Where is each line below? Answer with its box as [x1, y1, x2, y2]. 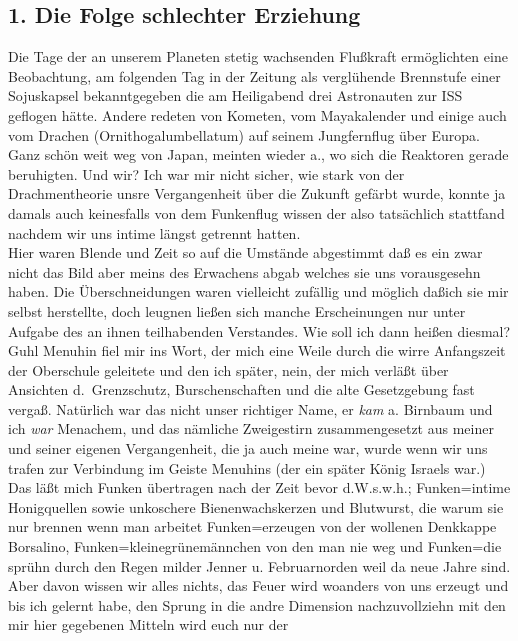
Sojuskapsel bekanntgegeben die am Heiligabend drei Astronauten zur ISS [8, 85, 463, 106]
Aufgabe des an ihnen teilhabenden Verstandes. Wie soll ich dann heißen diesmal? [8, 320, 511, 341]
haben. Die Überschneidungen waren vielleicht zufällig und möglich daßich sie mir [8, 281, 509, 302]
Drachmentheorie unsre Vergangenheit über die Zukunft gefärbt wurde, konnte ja [8, 183, 506, 204]
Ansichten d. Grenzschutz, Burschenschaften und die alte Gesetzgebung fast [8, 379, 475, 400]
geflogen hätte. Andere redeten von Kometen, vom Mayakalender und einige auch [8, 104, 507, 125]
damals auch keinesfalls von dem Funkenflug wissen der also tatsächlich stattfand [8, 202, 505, 223]
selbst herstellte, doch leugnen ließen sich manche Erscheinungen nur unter [8, 300, 466, 321]
